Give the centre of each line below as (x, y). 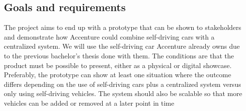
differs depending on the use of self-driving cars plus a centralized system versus (123, 84)
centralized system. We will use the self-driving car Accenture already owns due (122, 46)
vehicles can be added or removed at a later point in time (89, 103)
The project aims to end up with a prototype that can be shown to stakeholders (123, 27)
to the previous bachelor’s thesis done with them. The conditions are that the (119, 55)
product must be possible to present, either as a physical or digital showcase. (118, 65)
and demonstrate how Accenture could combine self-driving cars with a (109, 36)
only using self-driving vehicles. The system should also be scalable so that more (123, 93)
